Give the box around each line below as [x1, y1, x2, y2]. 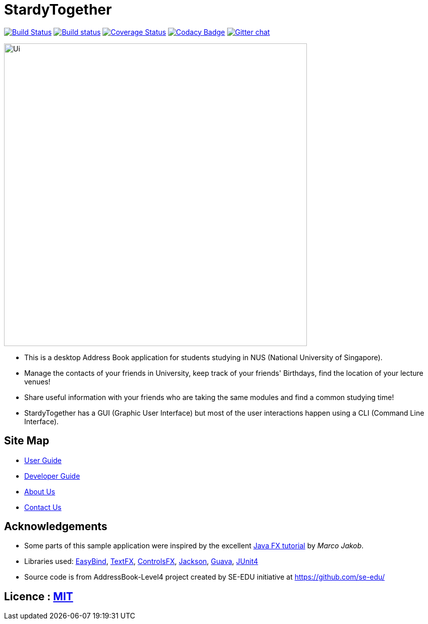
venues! [24, 377, 50, 386]
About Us [24, 487, 56, 496]
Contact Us [24, 502, 62, 512]
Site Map [4, 434, 49, 447]
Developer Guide [24, 471, 80, 480]
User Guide [24, 456, 62, 465]
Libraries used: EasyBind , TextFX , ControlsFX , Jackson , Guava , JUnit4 [24, 557, 258, 566]
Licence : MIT [4, 590, 73, 603]
